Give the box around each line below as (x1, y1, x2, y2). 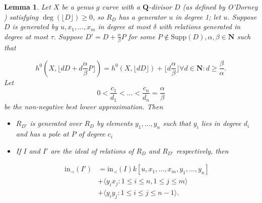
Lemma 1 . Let (4, 2, 51, 12)
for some (128, 31, 156, 41)
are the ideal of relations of (50, 145, 134, 156)
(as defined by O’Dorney (182, 2, 258, 12)
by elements (97, 118, 133, 128)
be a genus (61, 2, 94, 12)
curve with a (102, 2, 140, 12)
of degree (78, 128, 105, 139)
